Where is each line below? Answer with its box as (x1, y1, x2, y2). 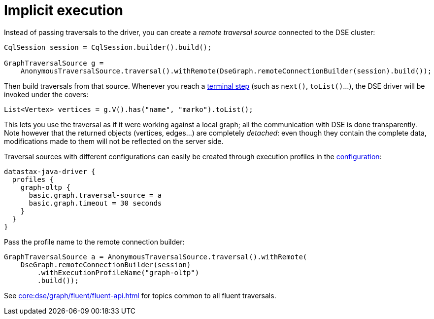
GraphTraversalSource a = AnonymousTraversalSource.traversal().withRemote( (4, 252, 307, 261)
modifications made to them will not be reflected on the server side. (4, 137, 224, 145)
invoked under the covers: (4, 90, 89, 99)
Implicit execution (4, 2, 124, 19)
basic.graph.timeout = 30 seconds (29, 199, 162, 207)
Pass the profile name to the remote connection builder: (4, 237, 185, 246)
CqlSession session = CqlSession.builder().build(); (4, 43, 212, 51)
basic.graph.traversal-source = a (29, 191, 162, 199)
